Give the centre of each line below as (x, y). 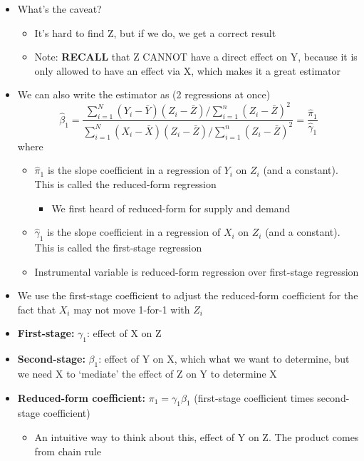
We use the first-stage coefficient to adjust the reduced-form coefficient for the (188, 295)
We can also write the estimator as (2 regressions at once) (144, 94)
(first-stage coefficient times (254, 397)
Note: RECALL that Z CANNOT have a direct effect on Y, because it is (196, 57)
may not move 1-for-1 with (132, 309)
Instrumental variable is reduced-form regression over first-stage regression (197, 271)
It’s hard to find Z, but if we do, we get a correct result (155, 32)
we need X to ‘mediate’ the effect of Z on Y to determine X (147, 373)
